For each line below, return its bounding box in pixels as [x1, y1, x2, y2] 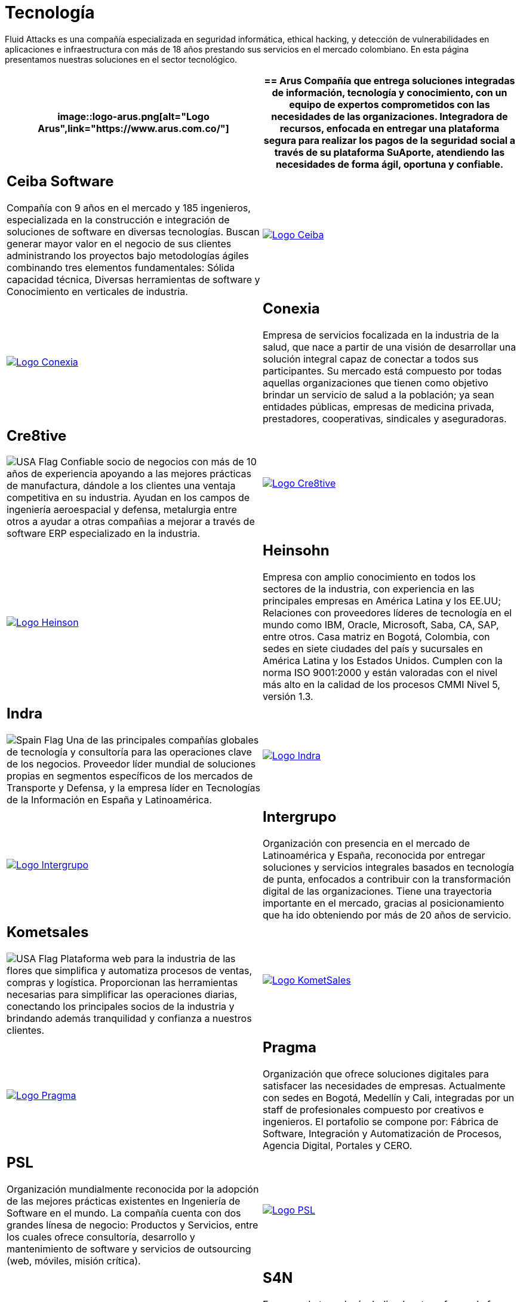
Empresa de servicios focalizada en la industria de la [263, 328, 499, 341]
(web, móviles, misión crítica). [7, 1254, 141, 1267]
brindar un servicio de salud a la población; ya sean [263, 388, 494, 401]
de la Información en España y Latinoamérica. [7, 794, 212, 806]
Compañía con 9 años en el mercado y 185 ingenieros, [7, 201, 251, 214]
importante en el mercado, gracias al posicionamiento [263, 897, 504, 910]
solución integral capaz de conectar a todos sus [263, 352, 479, 365]
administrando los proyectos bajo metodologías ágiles [7, 249, 249, 262]
